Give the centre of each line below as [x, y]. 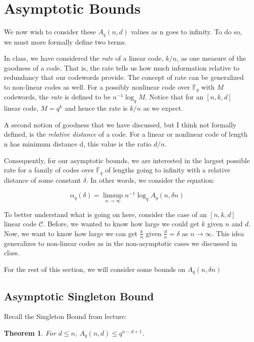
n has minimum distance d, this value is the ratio [78, 143]
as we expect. [163, 108]
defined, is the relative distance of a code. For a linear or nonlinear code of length [126, 134]
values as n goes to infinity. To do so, [186, 32]
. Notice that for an [174, 97]
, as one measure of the [211, 58]
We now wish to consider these [50, 32]
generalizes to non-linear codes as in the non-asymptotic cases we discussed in [121, 243]
